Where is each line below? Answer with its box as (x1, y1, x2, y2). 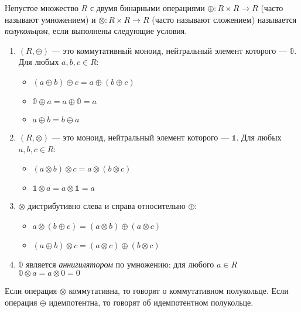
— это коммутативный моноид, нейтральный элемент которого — (52, 44, 287, 56)
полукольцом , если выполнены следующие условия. (5, 25, 187, 37)
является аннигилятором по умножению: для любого (26, 258, 214, 270)
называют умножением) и (5, 13, 96, 25)
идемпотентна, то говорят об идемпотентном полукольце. (49, 296, 254, 308)
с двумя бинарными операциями (90, 2, 205, 13)
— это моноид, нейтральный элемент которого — (52, 131, 229, 143)
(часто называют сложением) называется (152, 13, 297, 25)
